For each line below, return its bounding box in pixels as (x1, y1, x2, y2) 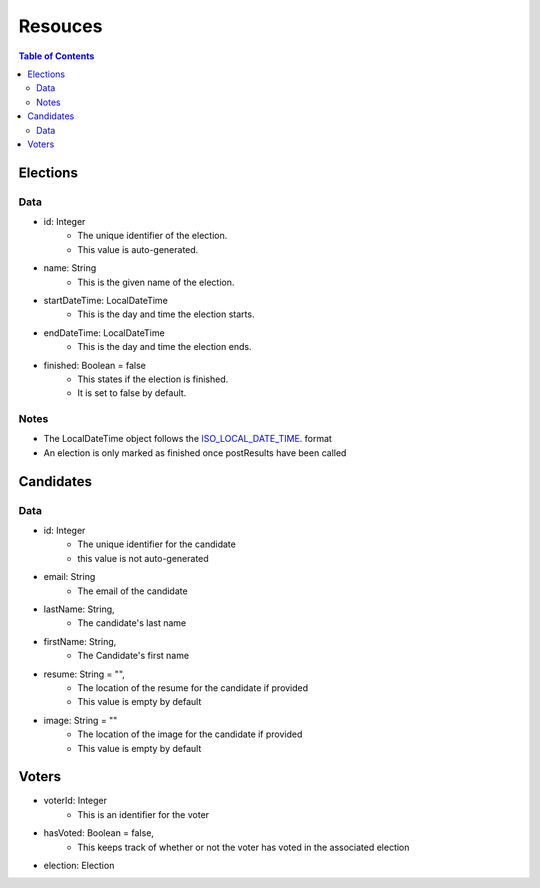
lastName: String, (43, 603, 115, 615)
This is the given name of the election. (77, 276, 235, 288)
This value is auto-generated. (77, 243, 199, 255)
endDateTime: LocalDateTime (43, 326, 165, 339)
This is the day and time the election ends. (77, 341, 252, 353)
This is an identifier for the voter (77, 808, 210, 820)
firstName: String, (43, 635, 117, 647)
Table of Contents (18, 50, 95, 62)
